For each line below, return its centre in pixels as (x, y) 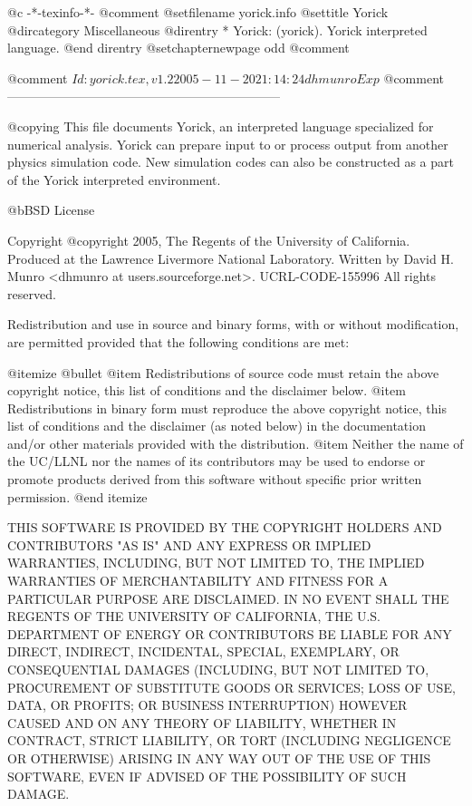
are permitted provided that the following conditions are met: (178, 341)
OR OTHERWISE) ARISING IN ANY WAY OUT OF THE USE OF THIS (219, 757)
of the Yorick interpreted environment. (114, 179)
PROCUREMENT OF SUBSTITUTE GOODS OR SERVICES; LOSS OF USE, (231, 687)
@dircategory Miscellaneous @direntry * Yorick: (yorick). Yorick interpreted (217, 29)
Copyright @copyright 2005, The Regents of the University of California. (209, 240)
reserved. (32, 293)
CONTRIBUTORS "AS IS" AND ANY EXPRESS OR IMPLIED (189, 544)
